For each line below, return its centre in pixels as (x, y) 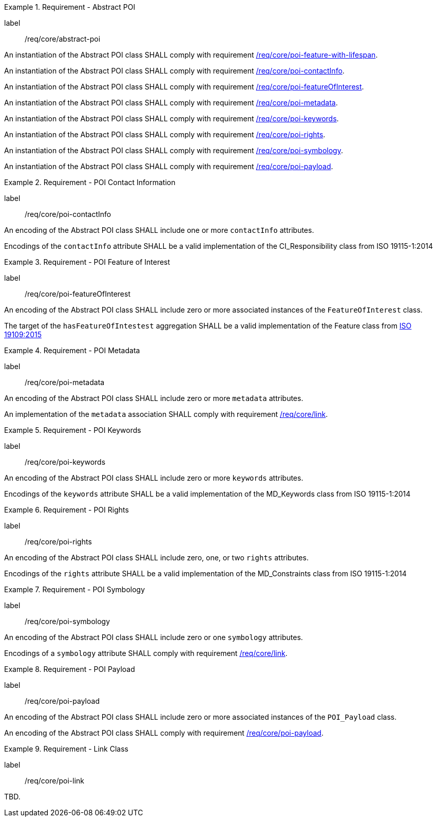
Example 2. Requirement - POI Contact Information (90, 182)
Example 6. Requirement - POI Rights (66, 510)
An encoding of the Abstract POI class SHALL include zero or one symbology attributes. (154, 637)
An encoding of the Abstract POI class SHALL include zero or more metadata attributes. (154, 398)
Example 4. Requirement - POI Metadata (72, 350)
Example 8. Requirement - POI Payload (70, 669)
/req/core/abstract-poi (63, 39)
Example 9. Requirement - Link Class (66, 749)
